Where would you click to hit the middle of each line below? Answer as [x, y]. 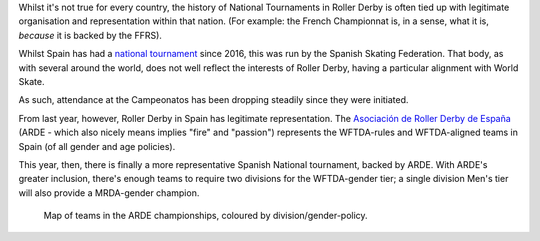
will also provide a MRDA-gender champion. [109, 192]
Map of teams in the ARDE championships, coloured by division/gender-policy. [206, 216]
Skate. [31, 81]
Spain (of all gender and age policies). [97, 146]
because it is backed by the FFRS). [90, 35]
